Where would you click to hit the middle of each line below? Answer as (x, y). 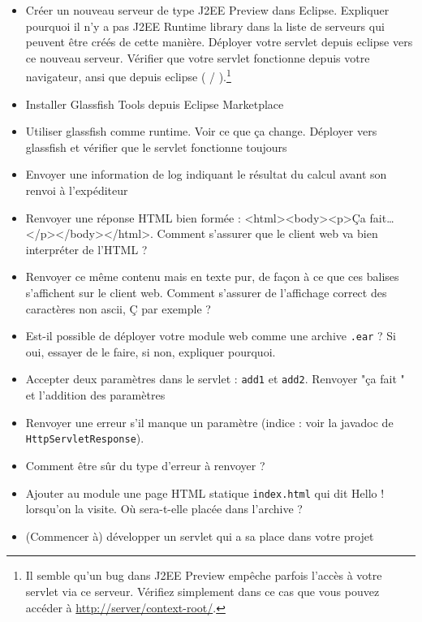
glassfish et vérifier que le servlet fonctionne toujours (156, 147)
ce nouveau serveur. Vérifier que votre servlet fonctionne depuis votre (198, 57)
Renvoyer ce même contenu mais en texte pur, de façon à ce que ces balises (212, 276)
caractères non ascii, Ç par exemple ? (118, 308)
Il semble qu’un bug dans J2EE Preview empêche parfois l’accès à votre (204, 575)
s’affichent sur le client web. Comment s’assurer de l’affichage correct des (206, 292)
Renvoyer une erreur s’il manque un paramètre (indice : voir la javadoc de (209, 422)
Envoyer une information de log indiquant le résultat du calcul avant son (206, 174)
